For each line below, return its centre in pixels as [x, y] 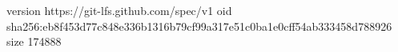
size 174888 [34, 41]
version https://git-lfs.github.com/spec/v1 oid [119, 10]
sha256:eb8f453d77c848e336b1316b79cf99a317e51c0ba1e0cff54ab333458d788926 [199, 26]
